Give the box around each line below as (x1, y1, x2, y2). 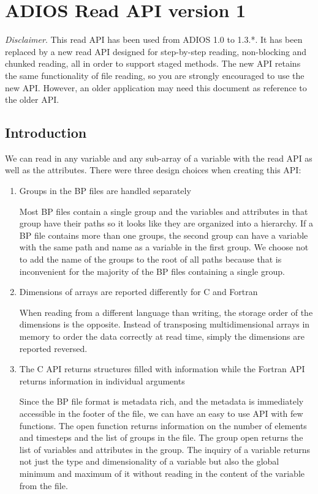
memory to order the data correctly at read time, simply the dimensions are (19, 330, 305, 343)
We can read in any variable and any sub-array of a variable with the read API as (5, 151, 312, 164)
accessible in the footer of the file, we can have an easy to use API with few (19, 406, 303, 419)
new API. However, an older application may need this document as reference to (5, 81, 307, 94)
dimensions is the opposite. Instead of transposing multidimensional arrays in (19, 318, 310, 331)
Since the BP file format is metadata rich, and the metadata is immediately (19, 395, 304, 408)
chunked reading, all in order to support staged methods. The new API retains (5, 57, 301, 70)
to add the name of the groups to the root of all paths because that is (19, 253, 282, 266)
